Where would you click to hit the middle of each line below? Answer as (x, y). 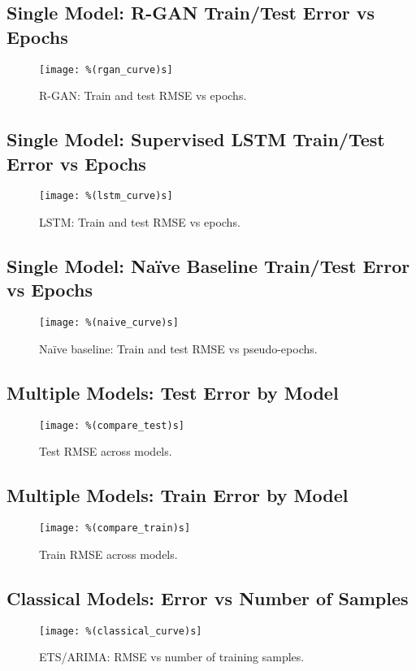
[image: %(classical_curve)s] (121, 631)
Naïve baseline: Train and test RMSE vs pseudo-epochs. (178, 348)
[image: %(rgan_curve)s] (106, 69)
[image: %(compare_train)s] (115, 528)
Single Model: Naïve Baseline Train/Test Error (208, 266)
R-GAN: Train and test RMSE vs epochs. (143, 95)
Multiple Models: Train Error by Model (178, 495)
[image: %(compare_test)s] (112, 425)
